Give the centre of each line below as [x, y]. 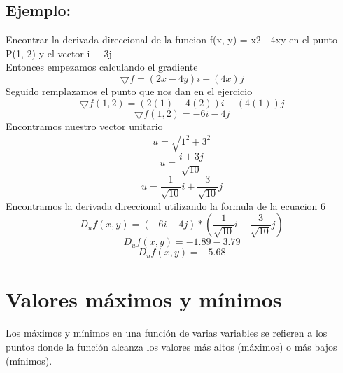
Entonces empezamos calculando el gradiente [102, 67]
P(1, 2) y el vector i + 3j [59, 53]
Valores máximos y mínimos [144, 299]
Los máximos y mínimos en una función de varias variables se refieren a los [167, 333]
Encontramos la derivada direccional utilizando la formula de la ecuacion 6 [166, 205]
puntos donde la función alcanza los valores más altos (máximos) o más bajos [171, 346]
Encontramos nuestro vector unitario [84, 126]
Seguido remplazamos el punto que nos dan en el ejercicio [129, 91]
